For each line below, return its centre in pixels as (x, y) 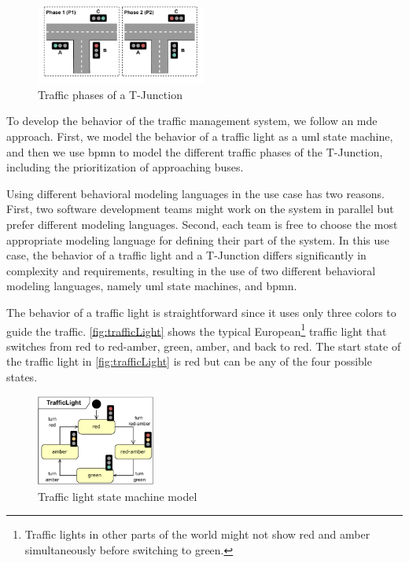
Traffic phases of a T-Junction (110, 94)
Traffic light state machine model (118, 496)
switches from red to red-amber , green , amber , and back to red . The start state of (204, 346)
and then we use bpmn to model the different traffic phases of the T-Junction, (195, 151)
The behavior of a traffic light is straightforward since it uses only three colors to (201, 312)
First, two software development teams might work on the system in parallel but (200, 209)
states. (22, 377)
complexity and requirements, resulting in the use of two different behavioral (191, 270)
